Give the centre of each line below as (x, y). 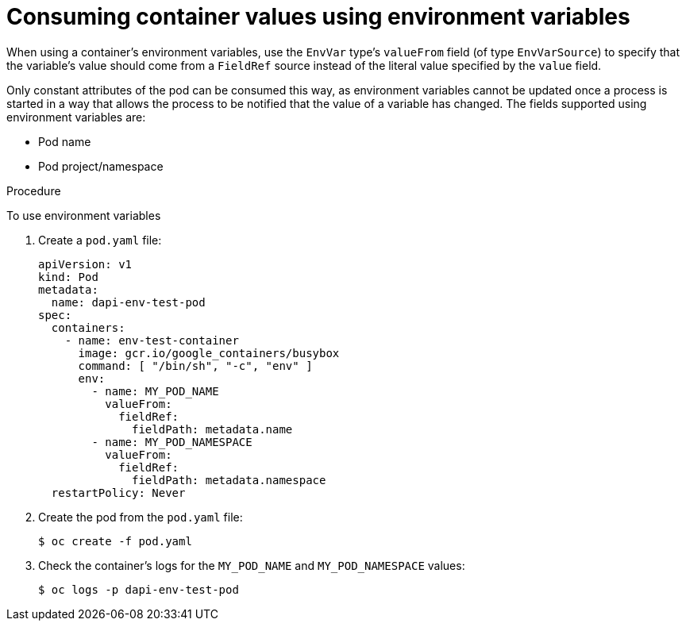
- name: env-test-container (152, 340)
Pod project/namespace (101, 166)
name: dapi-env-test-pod (128, 302)
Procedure (34, 190)
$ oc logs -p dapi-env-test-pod (139, 589)
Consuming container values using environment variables (318, 17)
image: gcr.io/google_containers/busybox (209, 353)
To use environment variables (84, 215)
